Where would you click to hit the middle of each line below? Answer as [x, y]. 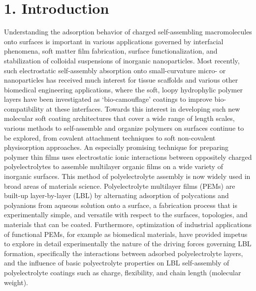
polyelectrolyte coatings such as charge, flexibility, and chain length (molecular [123, 272]
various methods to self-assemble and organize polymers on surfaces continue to [124, 128]
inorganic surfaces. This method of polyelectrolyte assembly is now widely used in [127, 176]
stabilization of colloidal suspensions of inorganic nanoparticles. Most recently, [122, 60]
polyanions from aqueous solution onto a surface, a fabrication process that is [121, 205]
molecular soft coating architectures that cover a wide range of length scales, [119, 118]
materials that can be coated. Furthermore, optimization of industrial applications [128, 224]
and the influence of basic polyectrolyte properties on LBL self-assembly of [117, 263]
